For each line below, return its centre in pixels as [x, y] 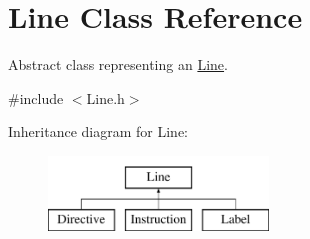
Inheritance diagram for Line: [98, 131]
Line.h [105, 97]
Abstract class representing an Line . [118, 64]
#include [36, 97]
